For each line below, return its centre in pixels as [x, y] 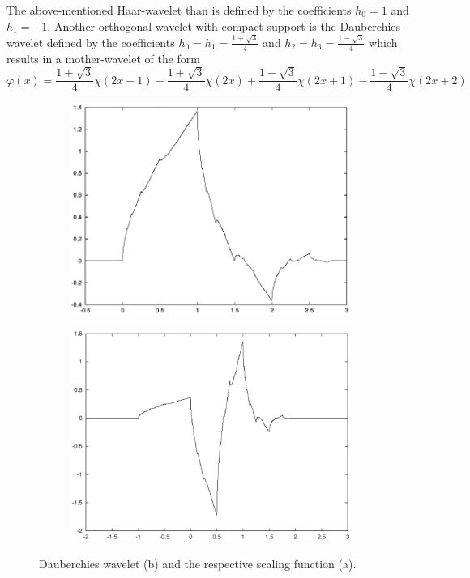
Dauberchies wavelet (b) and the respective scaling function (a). [198, 563]
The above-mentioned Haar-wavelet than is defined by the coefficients [179, 10]
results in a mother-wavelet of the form [104, 58]
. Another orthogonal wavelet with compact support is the [192, 25]
